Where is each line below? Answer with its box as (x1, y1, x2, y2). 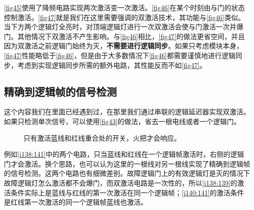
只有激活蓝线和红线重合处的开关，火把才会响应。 (23, 132, 181, 143)
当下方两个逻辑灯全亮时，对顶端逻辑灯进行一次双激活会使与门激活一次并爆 (4, 21, 243, 32)
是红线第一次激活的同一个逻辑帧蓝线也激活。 (4, 197, 148, 207)
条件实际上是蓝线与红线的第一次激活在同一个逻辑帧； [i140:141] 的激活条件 (10, 187, 244, 197)
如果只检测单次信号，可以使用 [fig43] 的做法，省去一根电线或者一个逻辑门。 (4, 116, 241, 126)
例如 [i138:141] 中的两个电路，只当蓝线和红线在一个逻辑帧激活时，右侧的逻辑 (4, 149, 244, 159)
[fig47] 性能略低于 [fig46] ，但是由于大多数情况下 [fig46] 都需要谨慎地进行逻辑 (4, 50, 235, 60)
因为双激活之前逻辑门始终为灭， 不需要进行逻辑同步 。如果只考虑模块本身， (4, 41, 243, 51)
